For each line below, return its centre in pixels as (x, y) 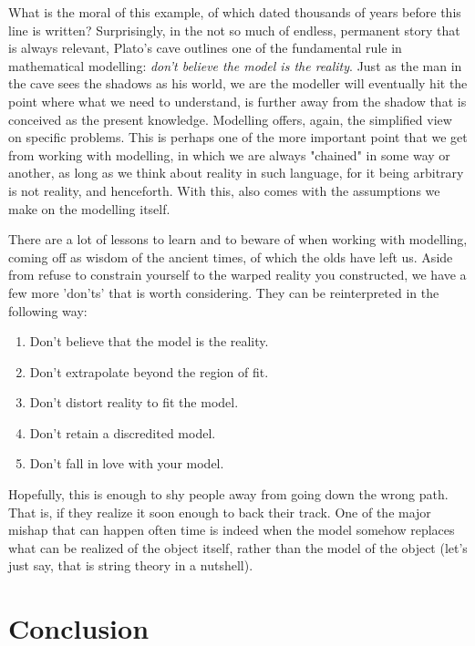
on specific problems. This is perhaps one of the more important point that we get (238, 137)
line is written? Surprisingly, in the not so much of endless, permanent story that (234, 30)
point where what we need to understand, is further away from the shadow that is (237, 101)
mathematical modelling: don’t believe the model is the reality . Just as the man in (235, 65)
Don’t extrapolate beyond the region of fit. (149, 371)
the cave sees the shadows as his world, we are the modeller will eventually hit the (238, 83)
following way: (48, 310)
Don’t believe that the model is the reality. (149, 341)
